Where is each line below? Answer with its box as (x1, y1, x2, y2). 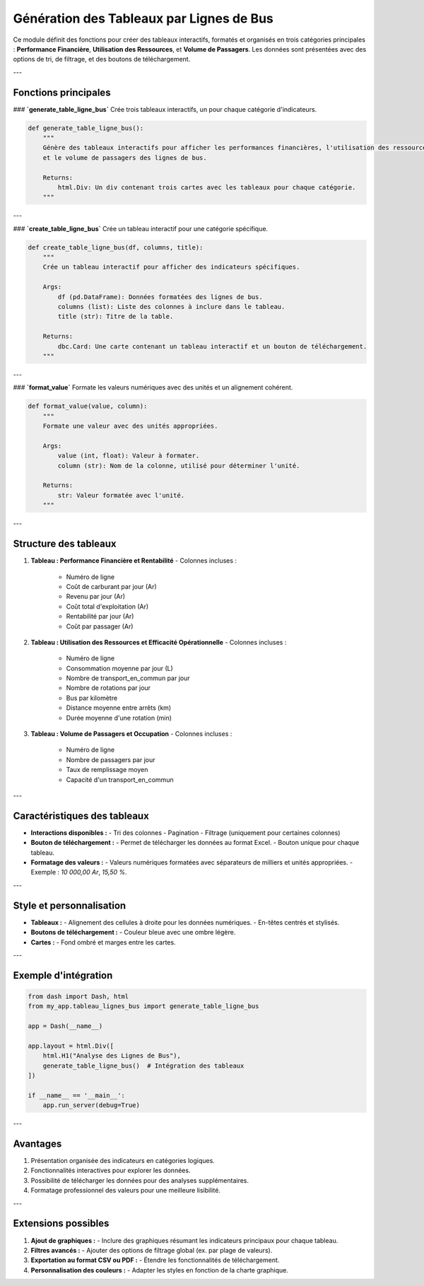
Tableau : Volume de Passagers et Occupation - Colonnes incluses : (30, 730, 232, 738)
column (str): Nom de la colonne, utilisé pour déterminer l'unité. (57, 462, 300, 469)
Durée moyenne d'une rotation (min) (66, 713, 172, 722)
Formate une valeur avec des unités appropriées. (42, 422, 218, 431)
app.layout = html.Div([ (28, 1041, 114, 1050)
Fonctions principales (13, 86, 111, 98)
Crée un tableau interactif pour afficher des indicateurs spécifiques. (42, 263, 300, 271)
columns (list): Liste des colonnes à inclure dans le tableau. (57, 303, 285, 311)
